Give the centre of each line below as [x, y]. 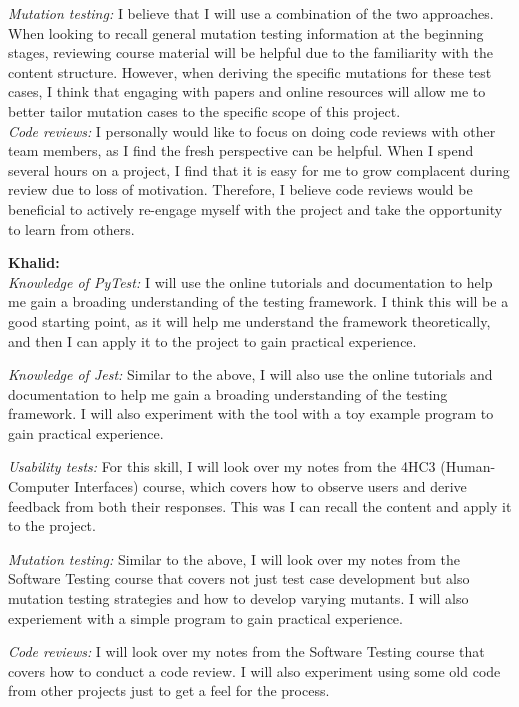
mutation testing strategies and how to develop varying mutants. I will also [238, 598]
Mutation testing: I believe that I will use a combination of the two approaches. [251, 13]
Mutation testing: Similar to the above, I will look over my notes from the [234, 558]
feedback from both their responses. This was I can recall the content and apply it [260, 505]
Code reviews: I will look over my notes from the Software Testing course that [246, 651]
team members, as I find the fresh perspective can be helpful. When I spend [241, 150]
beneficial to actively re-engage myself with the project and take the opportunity [255, 208]
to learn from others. [71, 228]
